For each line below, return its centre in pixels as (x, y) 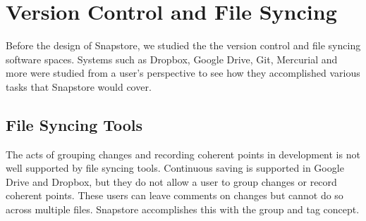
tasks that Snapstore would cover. (79, 86)
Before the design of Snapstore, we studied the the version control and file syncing (183, 45)
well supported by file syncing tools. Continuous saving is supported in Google (175, 168)
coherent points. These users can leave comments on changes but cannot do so (175, 195)
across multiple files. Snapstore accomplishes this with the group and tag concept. (183, 209)
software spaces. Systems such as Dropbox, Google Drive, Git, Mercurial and (172, 59)
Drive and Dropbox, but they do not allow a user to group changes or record (171, 181)
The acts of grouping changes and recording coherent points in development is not (183, 154)
